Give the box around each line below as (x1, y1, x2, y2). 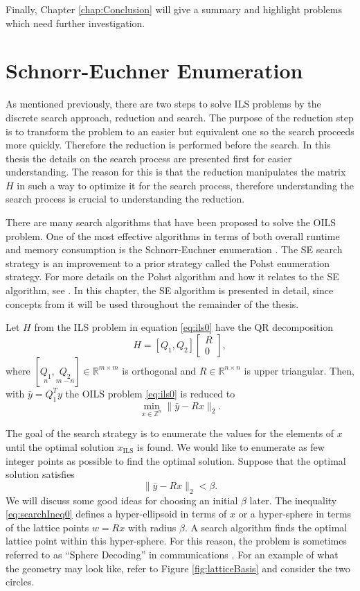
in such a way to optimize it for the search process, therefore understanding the (17, 178, 354, 192)
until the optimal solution (6, 439, 114, 454)
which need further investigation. (6, 15, 145, 30)
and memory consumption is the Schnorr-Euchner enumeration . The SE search (6, 242, 343, 257)
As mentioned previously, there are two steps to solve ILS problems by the (6, 96, 321, 111)
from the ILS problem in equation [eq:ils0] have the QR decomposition (34, 320, 333, 334)
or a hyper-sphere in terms (238, 506, 352, 521)
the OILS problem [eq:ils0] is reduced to (65, 386, 235, 400)
